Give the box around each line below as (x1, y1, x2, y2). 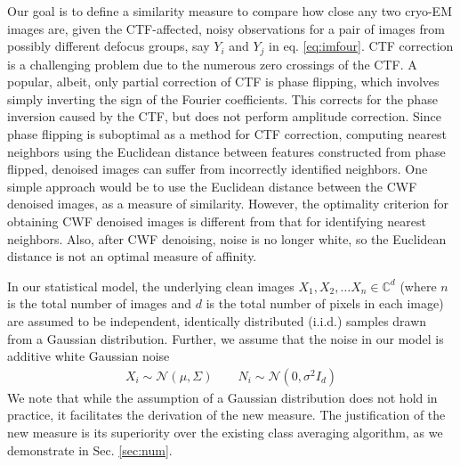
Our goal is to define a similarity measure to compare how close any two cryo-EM (7, 2, 452, 20)
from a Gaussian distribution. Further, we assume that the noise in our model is (7, 329, 444, 347)
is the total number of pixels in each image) (206, 294, 444, 313)
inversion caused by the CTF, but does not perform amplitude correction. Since (7, 107, 441, 126)
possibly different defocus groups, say (7, 37, 210, 55)
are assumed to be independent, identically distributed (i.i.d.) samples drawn (7, 311, 427, 330)
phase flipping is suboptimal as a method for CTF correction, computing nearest (7, 125, 447, 143)
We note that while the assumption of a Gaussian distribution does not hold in (7, 388, 438, 406)
